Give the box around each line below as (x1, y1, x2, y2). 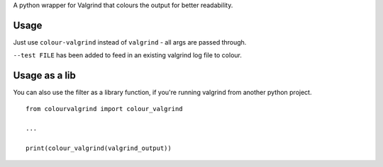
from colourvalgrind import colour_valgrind (26, 105, 184, 113)
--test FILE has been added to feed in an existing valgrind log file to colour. (13, 51, 243, 59)
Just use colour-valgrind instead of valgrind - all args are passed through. (13, 38, 247, 46)
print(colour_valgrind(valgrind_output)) (26, 144, 172, 152)
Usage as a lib (13, 69, 76, 81)
